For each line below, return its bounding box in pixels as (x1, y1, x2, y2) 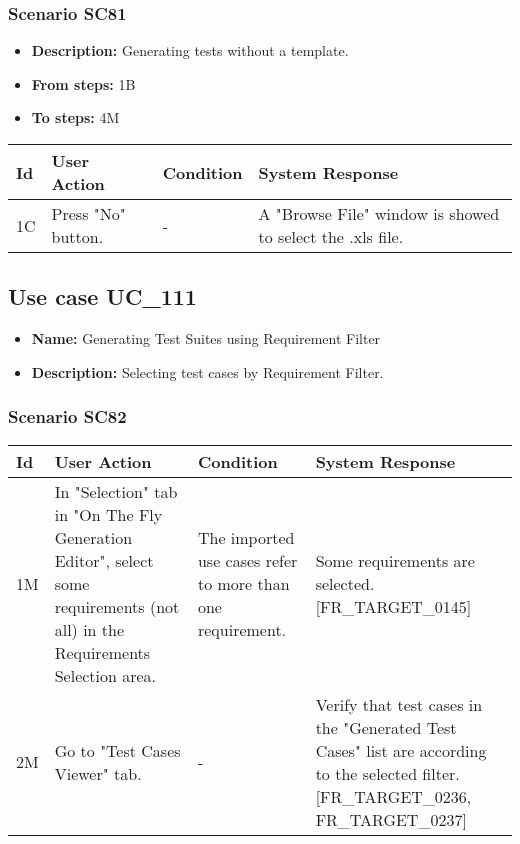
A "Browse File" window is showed (258, 202, 500, 225)
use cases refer (197, 548, 298, 572)
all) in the (54, 617, 125, 641)
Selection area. (54, 663, 157, 687)
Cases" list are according (315, 738, 487, 762)
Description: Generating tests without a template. (31, 40, 349, 61)
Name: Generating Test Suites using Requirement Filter (31, 328, 381, 349)
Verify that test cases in (315, 692, 483, 716)
